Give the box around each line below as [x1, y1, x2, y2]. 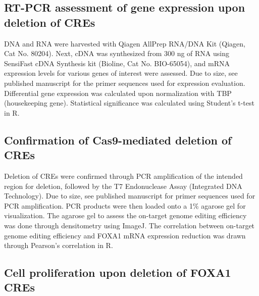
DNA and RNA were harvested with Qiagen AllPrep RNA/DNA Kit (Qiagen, [4, 38, 245, 48]
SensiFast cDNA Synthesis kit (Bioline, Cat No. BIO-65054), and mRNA [4, 58, 230, 68]
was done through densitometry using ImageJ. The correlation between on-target [4, 220, 255, 230]
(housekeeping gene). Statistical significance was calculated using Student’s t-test [4, 97, 254, 108]
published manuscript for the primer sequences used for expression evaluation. [4, 77, 245, 88]
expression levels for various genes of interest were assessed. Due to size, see [4, 68, 238, 78]
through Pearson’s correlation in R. [4, 240, 113, 251]
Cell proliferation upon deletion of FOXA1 [4, 265, 231, 280]
